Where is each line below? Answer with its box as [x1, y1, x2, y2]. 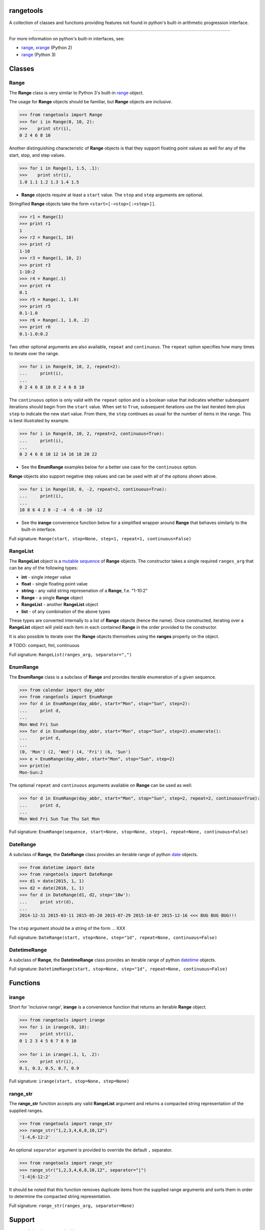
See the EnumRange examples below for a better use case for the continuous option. [21, 464, 197, 470]
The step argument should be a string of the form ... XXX [9, 925, 126, 931]
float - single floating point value [21, 581, 88, 586]
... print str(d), [19, 899, 74, 905]
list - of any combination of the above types [21, 608, 110, 615]
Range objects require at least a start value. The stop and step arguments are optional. [21, 192, 204, 198]
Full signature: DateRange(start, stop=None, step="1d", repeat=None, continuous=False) [9, 934, 217, 940]
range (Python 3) [21, 52, 56, 58]
